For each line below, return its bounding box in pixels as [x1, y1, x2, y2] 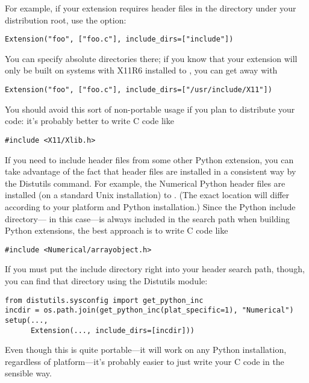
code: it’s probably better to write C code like [5, 114, 174, 127]
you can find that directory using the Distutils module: [5, 274, 208, 287]
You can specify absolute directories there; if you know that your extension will [5, 52, 298, 64]
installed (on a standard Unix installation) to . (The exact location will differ [5, 188, 290, 201]
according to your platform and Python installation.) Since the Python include [5, 200, 296, 213]
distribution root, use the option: [5, 13, 126, 26]
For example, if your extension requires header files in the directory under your [5, 2, 296, 14]
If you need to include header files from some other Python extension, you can [5, 153, 294, 166]
